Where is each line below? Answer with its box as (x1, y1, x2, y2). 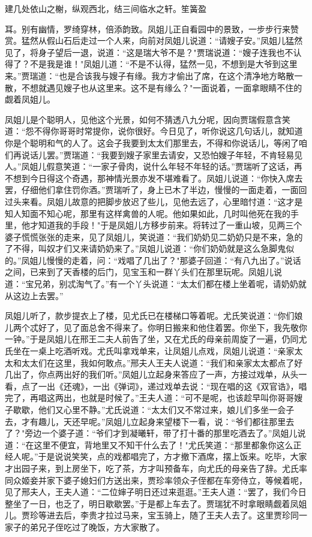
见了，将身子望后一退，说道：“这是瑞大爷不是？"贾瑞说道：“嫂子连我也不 (5, 46, 293, 58)
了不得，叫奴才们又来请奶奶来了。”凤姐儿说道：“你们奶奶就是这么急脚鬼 (5, 242, 286, 255)
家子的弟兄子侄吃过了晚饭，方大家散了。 (5, 520, 164, 533)
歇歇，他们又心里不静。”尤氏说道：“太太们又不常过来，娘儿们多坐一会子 (13, 403, 295, 415)
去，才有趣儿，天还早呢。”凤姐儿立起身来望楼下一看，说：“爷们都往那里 (5, 415, 286, 427)
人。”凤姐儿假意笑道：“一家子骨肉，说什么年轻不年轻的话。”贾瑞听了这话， (5, 160, 294, 173)
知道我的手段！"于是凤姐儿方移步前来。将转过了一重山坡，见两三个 (38, 219, 302, 231)
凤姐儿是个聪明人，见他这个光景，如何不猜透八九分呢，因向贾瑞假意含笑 (5, 113, 290, 125)
